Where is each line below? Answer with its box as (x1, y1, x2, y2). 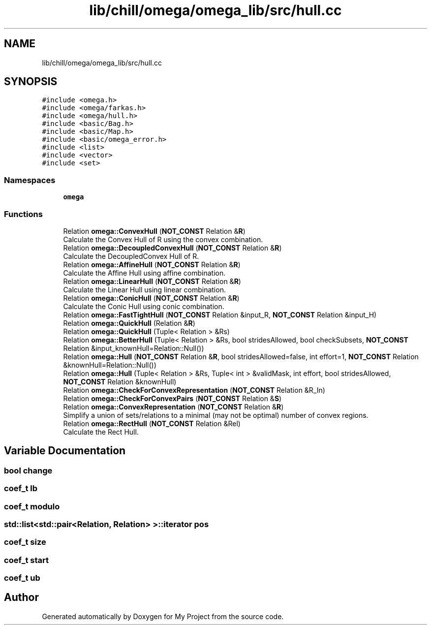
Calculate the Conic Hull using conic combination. (63, 302, 224, 311)
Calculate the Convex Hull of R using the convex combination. (63, 235, 263, 244)
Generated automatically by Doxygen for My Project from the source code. (42, 612, 284, 621)
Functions (4, 209, 43, 219)
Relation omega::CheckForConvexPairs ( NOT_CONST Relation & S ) (63, 394, 282, 403)
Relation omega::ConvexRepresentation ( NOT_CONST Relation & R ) (63, 402, 284, 411)
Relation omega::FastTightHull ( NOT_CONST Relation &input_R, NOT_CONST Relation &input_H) (63, 310, 377, 319)
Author (4, 591, 39, 604)
